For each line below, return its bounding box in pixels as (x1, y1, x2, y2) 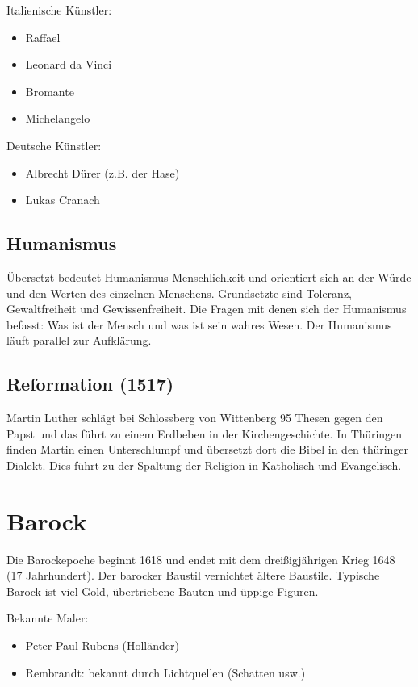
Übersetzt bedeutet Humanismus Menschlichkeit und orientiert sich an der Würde (6, 268, 412, 285)
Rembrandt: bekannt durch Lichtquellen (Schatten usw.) (25, 664, 306, 681)
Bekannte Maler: (6, 610, 89, 626)
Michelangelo (25, 110, 90, 127)
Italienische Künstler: (6, 2, 112, 18)
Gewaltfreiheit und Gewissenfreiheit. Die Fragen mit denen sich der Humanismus (6, 300, 407, 317)
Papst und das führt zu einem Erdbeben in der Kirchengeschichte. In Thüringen (6, 425, 403, 442)
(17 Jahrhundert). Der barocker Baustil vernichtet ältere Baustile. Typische (6, 567, 380, 584)
